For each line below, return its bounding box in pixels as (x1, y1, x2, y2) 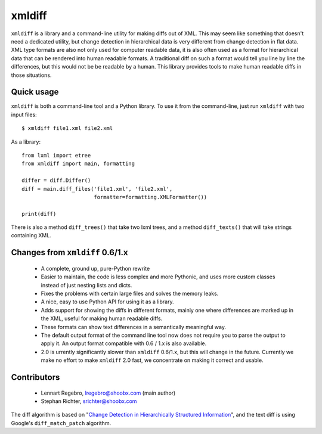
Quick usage (11, 87, 59, 97)
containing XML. (11, 232, 52, 239)
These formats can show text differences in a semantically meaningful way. (41, 323, 227, 330)
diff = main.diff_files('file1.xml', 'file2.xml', (21, 185, 173, 192)
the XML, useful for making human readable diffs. (41, 315, 163, 322)
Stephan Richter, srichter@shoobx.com (41, 397, 137, 405)
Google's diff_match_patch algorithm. (11, 419, 112, 426)
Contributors (11, 373, 60, 382)
